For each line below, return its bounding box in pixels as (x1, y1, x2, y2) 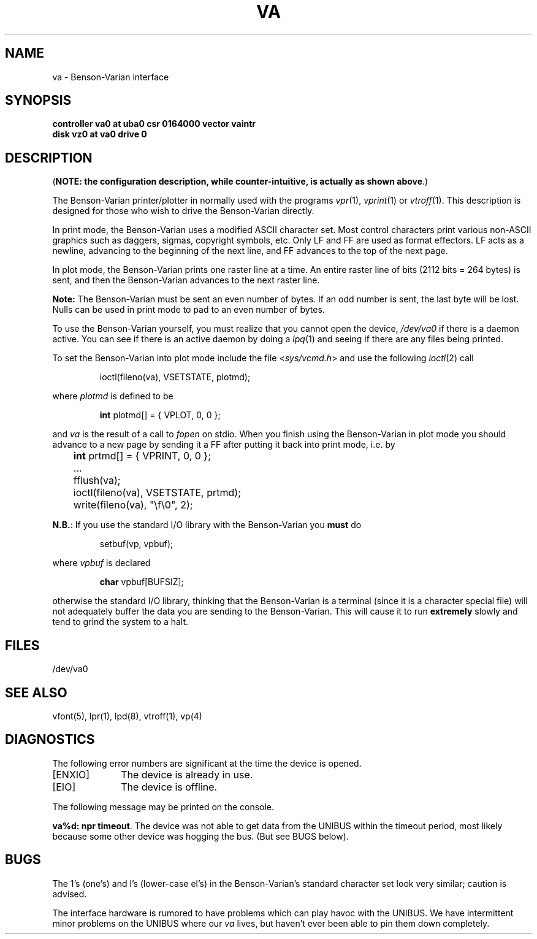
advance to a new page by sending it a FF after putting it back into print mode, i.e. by (52, 439, 395, 450)
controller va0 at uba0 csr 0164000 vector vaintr (52, 118, 256, 129)
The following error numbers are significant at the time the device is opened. (52, 757, 362, 768)
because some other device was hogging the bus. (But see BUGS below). (52, 830, 349, 841)
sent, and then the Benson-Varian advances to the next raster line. (52, 275, 320, 286)
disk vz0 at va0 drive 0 (52, 129, 147, 140)
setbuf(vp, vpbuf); (99, 538, 173, 550)
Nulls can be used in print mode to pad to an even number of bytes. (52, 304, 325, 315)
